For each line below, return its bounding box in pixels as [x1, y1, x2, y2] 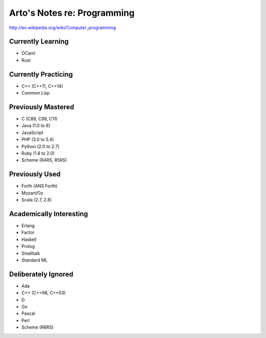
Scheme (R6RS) [21, 324, 54, 330]
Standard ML [21, 257, 48, 263]
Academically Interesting [9, 209, 88, 218]
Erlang [21, 222, 35, 229]
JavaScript [21, 130, 44, 135]
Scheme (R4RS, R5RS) [21, 157, 67, 163]
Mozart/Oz [21, 190, 43, 196]
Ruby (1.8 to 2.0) [21, 150, 55, 156]
